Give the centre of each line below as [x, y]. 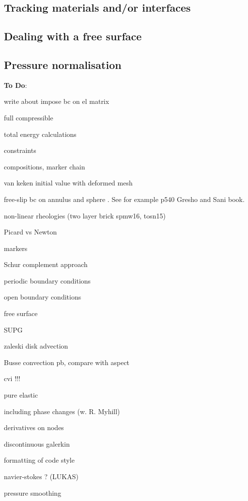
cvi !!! [12, 378]
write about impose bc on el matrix [57, 101]
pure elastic [21, 395]
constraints [20, 150]
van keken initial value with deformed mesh [68, 183]
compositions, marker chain [45, 166]
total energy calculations [40, 134]
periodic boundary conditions [47, 280]
